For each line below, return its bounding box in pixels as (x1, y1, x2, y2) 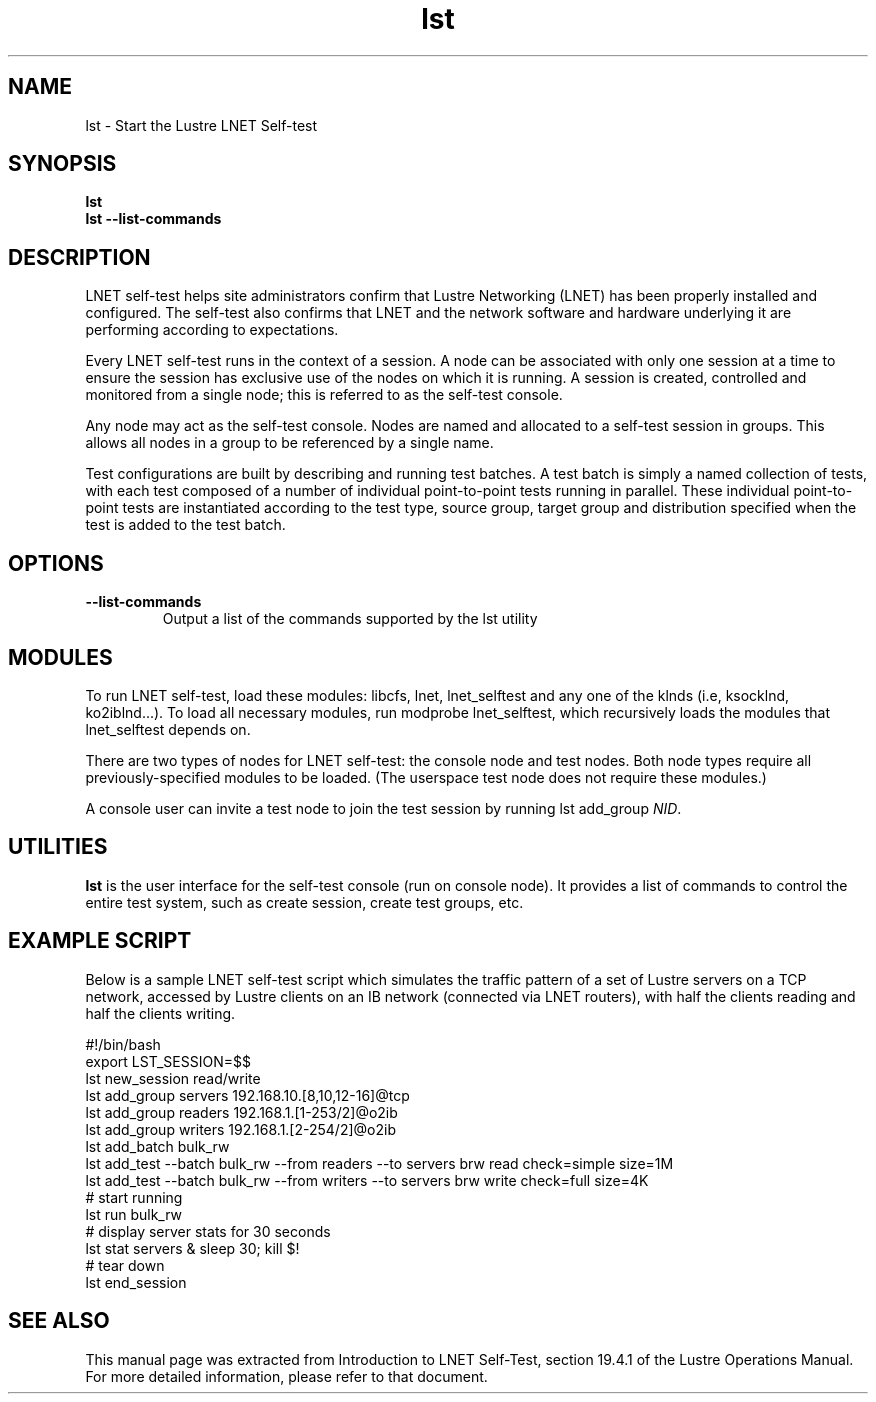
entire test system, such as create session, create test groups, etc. (85, 893, 524, 911)
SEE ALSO (8, 1308, 110, 1334)
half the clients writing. (85, 1004, 236, 1022)
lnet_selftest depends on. (85, 720, 251, 738)
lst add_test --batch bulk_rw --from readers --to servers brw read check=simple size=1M (85, 1154, 674, 1172)
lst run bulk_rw (85, 1205, 183, 1223)
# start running (85, 1188, 183, 1206)
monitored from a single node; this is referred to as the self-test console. (85, 386, 563, 404)
